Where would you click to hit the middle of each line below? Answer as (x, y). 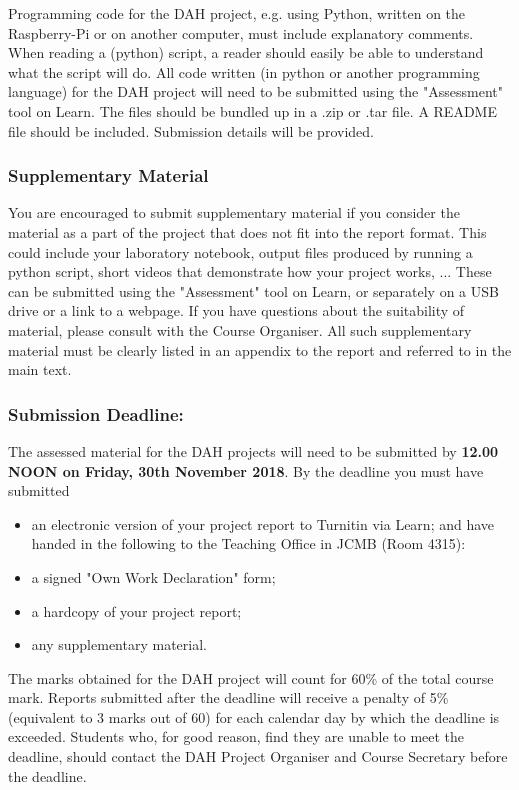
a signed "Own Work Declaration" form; (153, 576)
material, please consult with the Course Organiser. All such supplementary (240, 329)
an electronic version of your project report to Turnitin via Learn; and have (263, 523)
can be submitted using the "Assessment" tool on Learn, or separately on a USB (253, 290)
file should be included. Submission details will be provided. (191, 130)
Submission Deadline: (96, 413)
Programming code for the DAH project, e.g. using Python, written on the (237, 13)
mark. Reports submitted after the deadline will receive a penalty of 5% (228, 697)
